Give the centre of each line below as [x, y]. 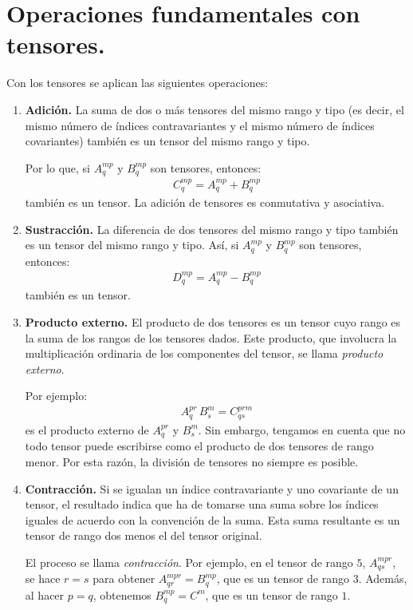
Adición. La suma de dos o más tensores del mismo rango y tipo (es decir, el [214, 109]
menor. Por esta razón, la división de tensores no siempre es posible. [192, 461]
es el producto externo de [87, 429]
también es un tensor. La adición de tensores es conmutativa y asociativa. [205, 202]
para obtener [124, 578]
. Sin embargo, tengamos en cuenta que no [302, 429]
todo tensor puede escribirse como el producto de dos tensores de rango [199, 446]
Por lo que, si [57, 167]
